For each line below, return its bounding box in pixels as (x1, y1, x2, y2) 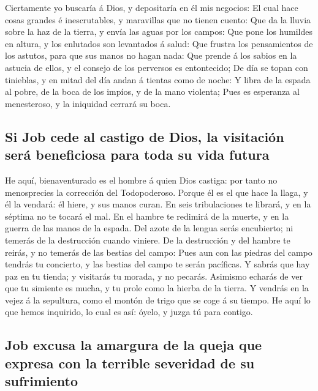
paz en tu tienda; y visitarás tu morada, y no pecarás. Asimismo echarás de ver (5, 269, 303, 282)
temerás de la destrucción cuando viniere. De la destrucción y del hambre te (5, 233, 290, 246)
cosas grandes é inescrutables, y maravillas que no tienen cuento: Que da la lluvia (5, 13, 311, 26)
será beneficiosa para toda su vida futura (5, 145, 270, 164)
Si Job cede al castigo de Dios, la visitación (5, 127, 284, 146)
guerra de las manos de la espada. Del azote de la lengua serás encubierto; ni (5, 222, 293, 234)
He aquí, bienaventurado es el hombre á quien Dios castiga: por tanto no (5, 173, 278, 186)
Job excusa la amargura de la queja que (5, 335, 262, 354)
